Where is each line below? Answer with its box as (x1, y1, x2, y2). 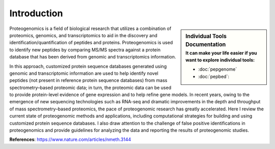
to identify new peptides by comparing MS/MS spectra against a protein (9, 46, 160, 53)
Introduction (9, 8, 63, 19)
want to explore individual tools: (185, 57, 255, 63)
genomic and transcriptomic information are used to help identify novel (9, 70, 159, 76)
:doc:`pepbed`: (198, 73, 229, 79)
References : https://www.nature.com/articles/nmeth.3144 (9, 136, 131, 142)
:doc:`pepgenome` (198, 66, 237, 72)
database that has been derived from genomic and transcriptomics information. (9, 54, 176, 60)
